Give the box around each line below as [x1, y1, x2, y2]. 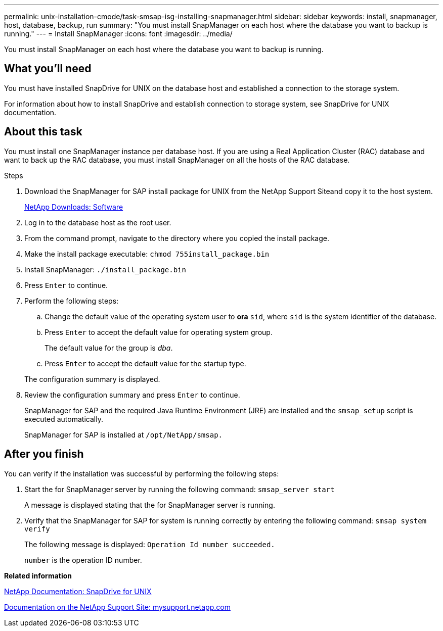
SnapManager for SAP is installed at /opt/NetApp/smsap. [24, 430, 223, 439]
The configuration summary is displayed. [24, 374, 160, 383]
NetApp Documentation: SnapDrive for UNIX [4, 587, 152, 596]
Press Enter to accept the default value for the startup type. [45, 359, 246, 368]
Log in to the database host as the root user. [24, 218, 171, 227]
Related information [4, 571, 72, 580]
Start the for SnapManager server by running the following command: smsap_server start [24, 484, 335, 494]
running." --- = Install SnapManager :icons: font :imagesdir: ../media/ [4, 29, 233, 38]
